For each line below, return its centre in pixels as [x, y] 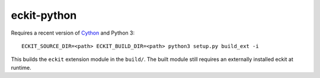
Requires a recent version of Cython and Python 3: [73, 33]
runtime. [21, 67]
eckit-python [44, 15]
